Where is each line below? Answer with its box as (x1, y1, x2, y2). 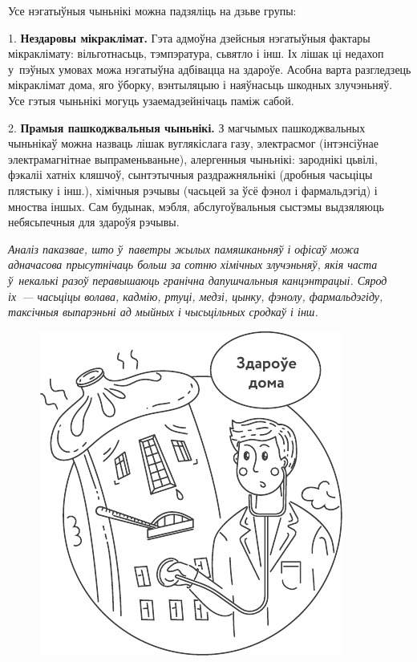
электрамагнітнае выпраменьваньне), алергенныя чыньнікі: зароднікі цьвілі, (8, 150, 378, 167)
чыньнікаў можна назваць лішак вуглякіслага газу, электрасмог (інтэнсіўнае (8, 135, 379, 152)
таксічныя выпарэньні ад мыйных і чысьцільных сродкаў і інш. (8, 303, 318, 320)
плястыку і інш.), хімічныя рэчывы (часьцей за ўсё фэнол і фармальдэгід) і (8, 181, 378, 198)
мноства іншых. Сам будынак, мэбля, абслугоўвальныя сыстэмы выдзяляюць (8, 197, 384, 214)
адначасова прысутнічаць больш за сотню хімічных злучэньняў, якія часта (8, 256, 378, 273)
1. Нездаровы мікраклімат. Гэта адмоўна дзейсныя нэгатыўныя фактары (8, 29, 370, 46)
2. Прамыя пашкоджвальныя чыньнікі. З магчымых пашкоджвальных (8, 119, 366, 136)
